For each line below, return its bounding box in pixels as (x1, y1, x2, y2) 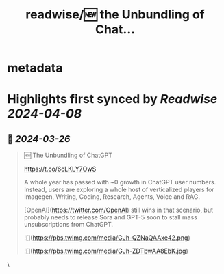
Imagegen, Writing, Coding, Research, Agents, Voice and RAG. (23, 193, 201, 201)
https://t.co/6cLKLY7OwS (23, 165, 97, 174)
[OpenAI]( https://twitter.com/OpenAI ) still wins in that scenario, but (23, 206, 214, 215)
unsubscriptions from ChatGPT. (23, 221, 114, 229)
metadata (7, 60, 63, 76)
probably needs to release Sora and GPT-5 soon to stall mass (23, 213, 197, 221)
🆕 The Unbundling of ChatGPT (23, 151, 113, 160)
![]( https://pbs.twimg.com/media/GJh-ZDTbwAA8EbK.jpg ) (23, 247, 188, 256)
